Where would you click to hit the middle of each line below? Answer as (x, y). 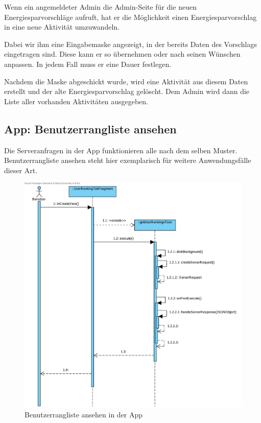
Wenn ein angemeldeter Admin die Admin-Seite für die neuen (100, 7)
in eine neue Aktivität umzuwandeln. (62, 27)
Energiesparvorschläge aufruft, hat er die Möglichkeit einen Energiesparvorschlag (130, 17)
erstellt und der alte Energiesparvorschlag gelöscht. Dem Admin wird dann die (127, 91)
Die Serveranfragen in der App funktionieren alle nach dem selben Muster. (121, 150)
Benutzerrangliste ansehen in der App (84, 415)
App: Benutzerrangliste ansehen (90, 128)
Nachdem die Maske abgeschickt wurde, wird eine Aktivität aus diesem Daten (126, 81)
